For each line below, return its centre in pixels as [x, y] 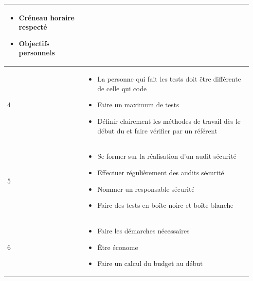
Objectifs [34, 43]
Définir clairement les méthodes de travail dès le [169, 121]
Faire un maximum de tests [138, 105]
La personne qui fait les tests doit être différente [169, 79]
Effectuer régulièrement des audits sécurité [161, 172]
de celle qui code [122, 88]
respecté [33, 27]
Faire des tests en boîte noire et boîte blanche [165, 205]
